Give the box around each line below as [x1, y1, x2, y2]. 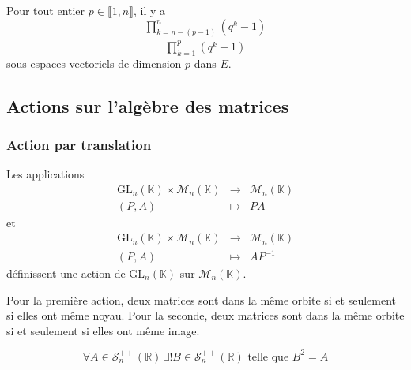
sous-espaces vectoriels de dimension [6, 54, 182, 71]
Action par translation [6, 134, 152, 154]
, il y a [134, 2, 166, 18]
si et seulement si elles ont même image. [6, 322, 200, 338]
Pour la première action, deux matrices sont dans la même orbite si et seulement [6, 291, 397, 308]
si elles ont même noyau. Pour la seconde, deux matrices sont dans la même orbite [6, 307, 405, 323]
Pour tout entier [6, 2, 85, 18]
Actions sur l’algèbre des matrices [6, 93, 289, 118]
